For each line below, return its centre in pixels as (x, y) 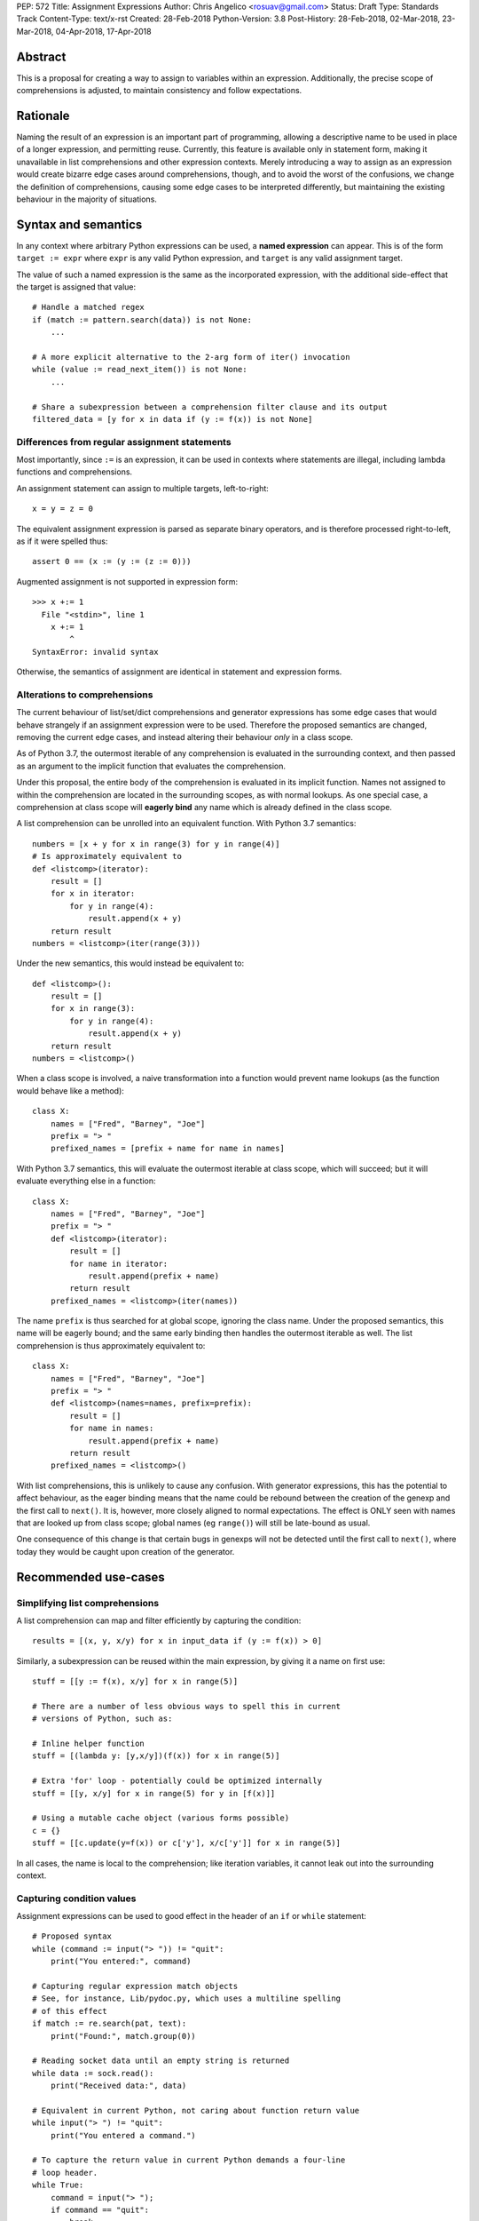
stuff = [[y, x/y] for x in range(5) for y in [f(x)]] (154, 1793)
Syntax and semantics (79, 224)
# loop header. (65, 2173)
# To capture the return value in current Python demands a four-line (189, 2160)
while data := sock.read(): (93, 2073)
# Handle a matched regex (89, 307)
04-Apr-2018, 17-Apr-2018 (103, 31)
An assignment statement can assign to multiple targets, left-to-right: (143, 488)
